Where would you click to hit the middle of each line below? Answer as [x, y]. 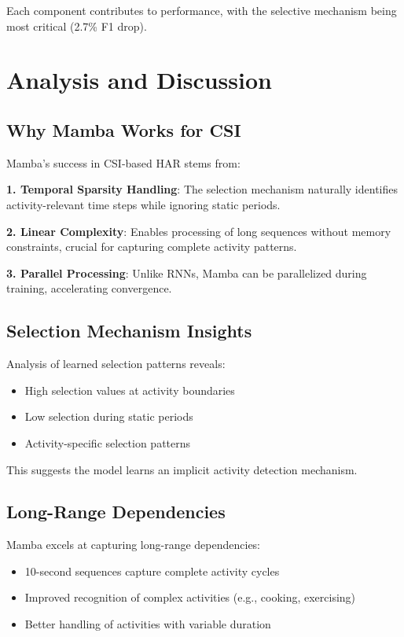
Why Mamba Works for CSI [124, 129]
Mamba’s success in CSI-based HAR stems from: [123, 162]
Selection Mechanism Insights [129, 331]
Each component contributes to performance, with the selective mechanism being [202, 10]
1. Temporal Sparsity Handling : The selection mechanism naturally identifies [202, 189]
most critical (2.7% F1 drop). [77, 26]
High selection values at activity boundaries [130, 390]
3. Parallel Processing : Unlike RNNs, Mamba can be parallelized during [187, 272]
